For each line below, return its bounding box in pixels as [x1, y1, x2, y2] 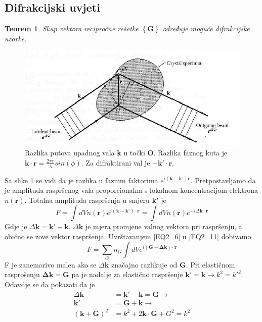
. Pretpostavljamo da [190, 175, 256, 185]
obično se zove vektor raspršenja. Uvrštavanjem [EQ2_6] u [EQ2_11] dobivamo [5, 231, 251, 241]
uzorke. [5, 33, 27, 43]
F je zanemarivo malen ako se [5, 259, 97, 270]
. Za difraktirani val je [81, 157, 150, 168]
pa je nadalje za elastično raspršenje [71, 269, 183, 280]
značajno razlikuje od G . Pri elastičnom [111, 259, 235, 270]
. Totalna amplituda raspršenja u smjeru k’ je [24, 194, 166, 205]
